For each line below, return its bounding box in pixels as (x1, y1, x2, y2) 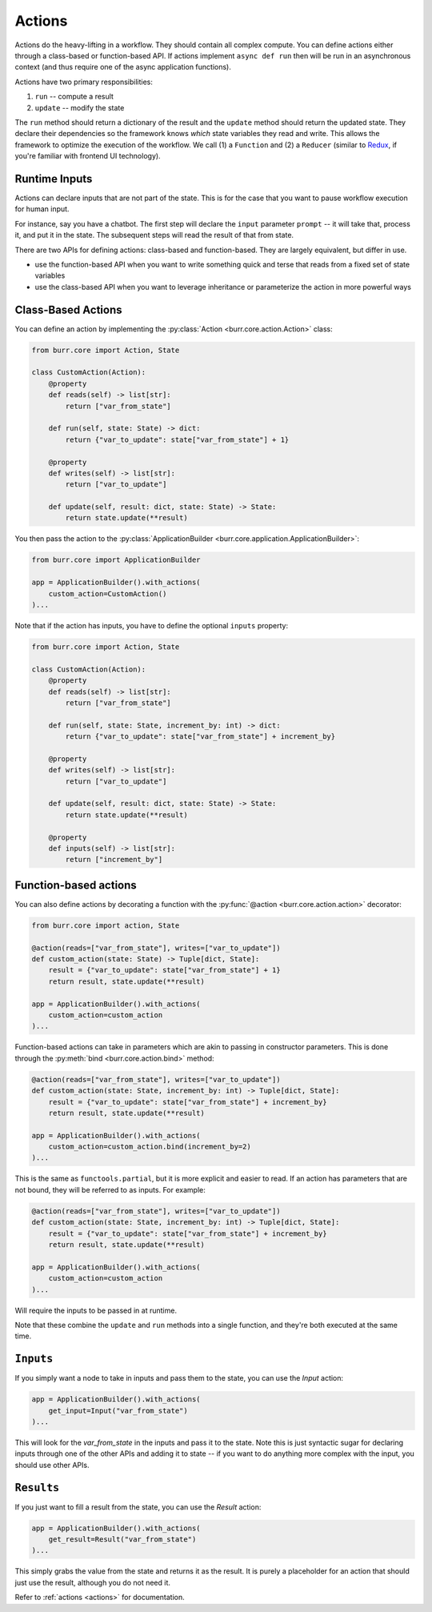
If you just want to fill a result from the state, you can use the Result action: (14, 1502, 262, 1512)
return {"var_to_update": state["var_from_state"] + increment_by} (65, 732, 336, 741)
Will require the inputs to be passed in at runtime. (14, 1305, 178, 1315)
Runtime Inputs (14, 172, 93, 186)
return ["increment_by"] (65, 855, 163, 864)
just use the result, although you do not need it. (14, 1578, 171, 1587)
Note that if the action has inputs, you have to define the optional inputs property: (14, 620, 288, 630)
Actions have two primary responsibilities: (14, 77, 154, 86)
